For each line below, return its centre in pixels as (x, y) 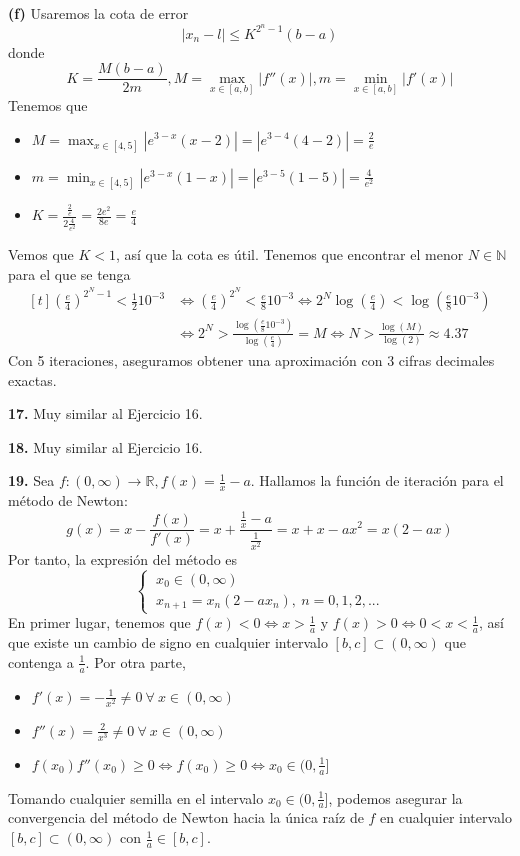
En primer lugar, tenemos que (99, 622)
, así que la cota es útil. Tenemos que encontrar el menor (290, 254)
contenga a (41, 661)
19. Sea (31, 480)
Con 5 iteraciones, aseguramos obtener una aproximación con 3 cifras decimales (251, 359)
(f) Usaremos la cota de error (98, 13)
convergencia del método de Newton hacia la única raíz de (186, 817)
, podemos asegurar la (395, 797)
